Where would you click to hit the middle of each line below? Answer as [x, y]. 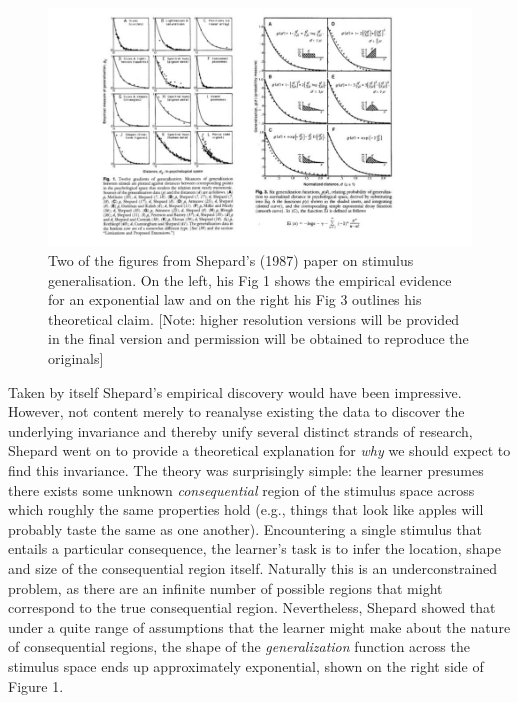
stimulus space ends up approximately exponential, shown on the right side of [246, 665]
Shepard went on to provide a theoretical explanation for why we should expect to [259, 450]
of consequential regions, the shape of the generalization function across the [239, 646]
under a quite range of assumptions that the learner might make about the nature [259, 626]
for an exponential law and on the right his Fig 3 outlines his [235, 299]
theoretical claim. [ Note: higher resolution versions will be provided [254, 318]
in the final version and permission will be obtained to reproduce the [258, 338]
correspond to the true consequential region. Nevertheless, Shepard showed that [252, 607]
